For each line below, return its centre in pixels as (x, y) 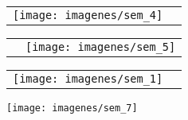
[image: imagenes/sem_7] (72, 108)
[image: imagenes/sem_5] (101, 47)
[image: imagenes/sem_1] (88, 79)
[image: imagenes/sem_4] (88, 15)
